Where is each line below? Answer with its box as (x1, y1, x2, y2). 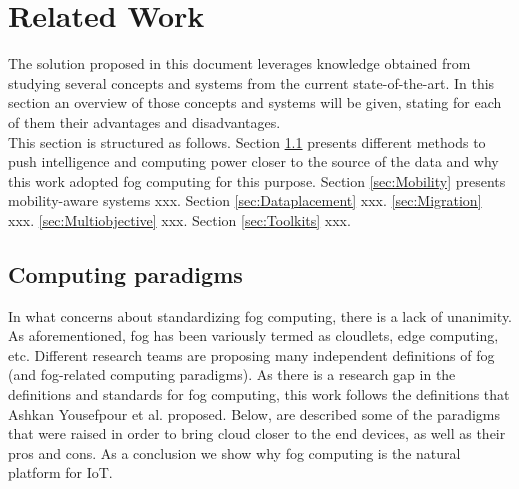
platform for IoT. (8, 462, 113, 483)
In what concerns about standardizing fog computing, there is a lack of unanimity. (8, 305, 512, 326)
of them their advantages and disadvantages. (8, 111, 281, 132)
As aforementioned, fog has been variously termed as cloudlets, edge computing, (8, 325, 499, 346)
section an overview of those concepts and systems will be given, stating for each (8, 92, 502, 113)
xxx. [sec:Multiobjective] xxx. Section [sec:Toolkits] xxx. (8, 209, 351, 230)
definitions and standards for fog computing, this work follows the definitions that (8, 384, 510, 405)
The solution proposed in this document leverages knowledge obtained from (8, 53, 471, 74)
